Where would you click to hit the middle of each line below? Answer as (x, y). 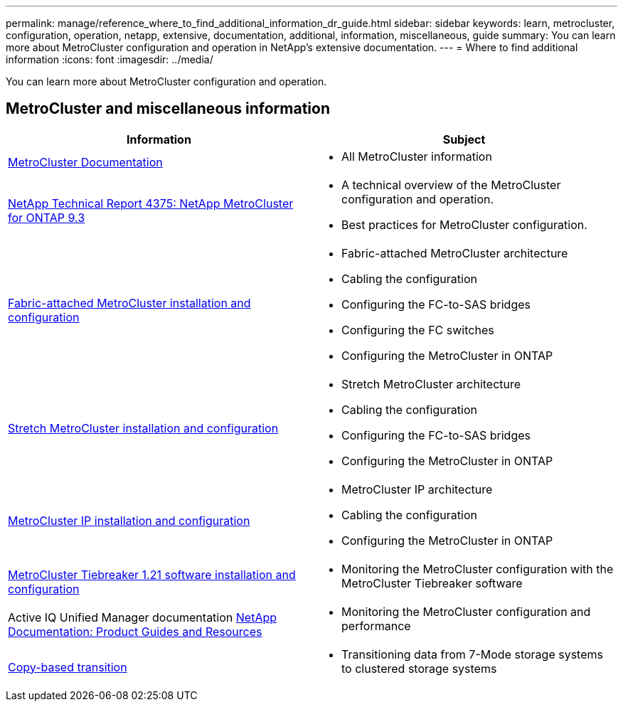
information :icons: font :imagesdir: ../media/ (110, 59)
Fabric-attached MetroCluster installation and (129, 303)
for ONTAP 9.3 (47, 217)
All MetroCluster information (417, 156)
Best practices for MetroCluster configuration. (464, 224)
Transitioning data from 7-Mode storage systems (472, 654)
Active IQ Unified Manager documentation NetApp (143, 617)
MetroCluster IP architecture (417, 489)
